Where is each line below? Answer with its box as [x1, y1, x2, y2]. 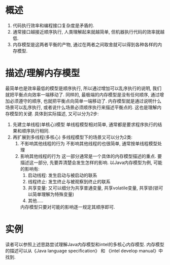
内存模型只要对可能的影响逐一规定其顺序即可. [20, 204, 115, 210]
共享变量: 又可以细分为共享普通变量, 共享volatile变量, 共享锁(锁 [27, 185, 159, 191]
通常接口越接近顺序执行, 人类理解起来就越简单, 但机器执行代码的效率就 [12, 28, 160, 35]
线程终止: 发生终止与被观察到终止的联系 [27, 178, 111, 184]
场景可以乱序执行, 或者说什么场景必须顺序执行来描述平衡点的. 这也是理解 [5, 104, 157, 110]
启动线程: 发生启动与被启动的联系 [27, 172, 97, 178]
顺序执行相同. [21, 127, 50, 134]
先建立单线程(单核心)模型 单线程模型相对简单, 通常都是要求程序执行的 [12, 121, 158, 127]
